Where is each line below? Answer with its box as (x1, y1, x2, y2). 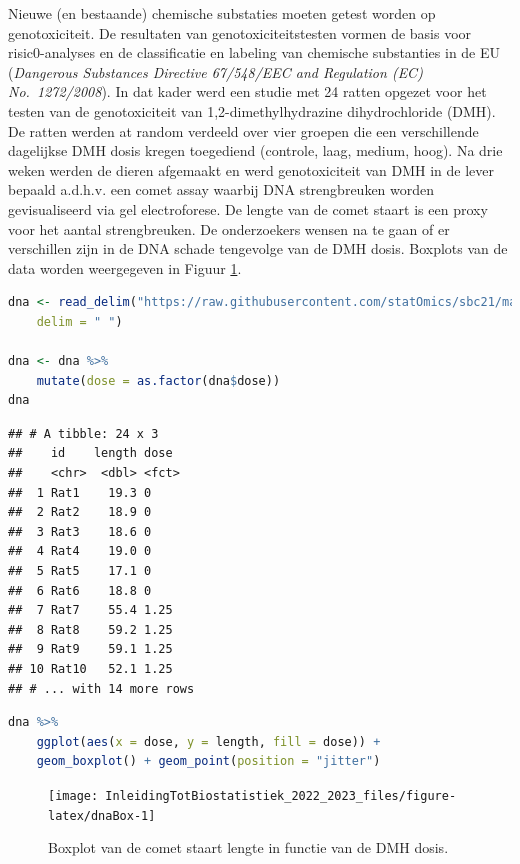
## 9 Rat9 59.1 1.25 (8, 642, 173, 657)
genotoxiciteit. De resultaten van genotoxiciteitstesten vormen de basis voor (8, 22, 472, 43)
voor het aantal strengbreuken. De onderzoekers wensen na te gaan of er (8, 218, 450, 239)
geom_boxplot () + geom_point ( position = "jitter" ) (36, 754, 381, 769)
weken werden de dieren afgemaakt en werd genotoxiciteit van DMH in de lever (8, 159, 495, 180)
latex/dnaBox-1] (48, 808, 156, 823)
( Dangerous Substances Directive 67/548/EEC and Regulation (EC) (8, 61, 423, 82)
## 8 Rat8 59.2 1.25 (8, 622, 173, 637)
